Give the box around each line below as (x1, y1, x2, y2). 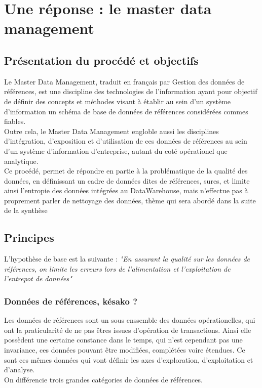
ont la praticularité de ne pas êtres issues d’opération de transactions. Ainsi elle (4, 324, 251, 335)
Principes (4, 230, 54, 245)
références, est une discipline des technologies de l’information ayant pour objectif (4, 86, 257, 97)
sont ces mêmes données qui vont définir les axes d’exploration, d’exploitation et (4, 354, 253, 365)
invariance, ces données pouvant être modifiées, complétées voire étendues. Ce (4, 344, 245, 355)
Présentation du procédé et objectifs (4, 52, 199, 68)
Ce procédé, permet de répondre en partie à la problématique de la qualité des (4, 165, 248, 176)
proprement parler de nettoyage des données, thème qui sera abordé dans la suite (4, 195, 256, 205)
